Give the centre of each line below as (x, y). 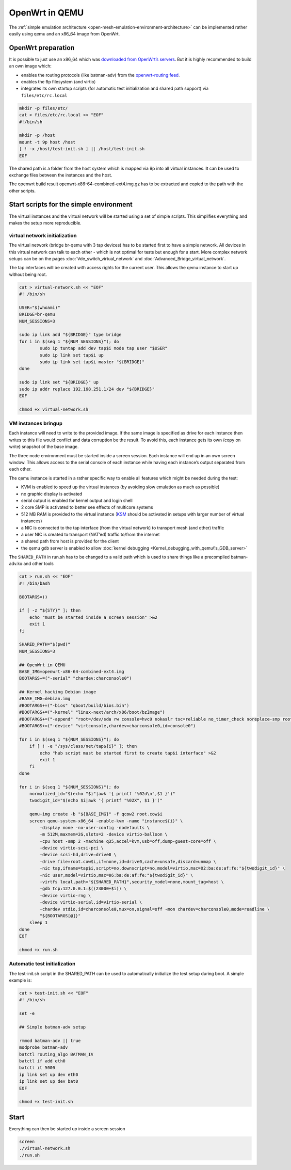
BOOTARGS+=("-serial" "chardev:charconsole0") (75, 678)
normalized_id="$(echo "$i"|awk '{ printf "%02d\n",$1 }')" (102, 793)
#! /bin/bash (35, 583)
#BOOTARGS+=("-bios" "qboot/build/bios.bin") (74, 705)
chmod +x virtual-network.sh (54, 409)
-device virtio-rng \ (65, 895)
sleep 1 (39, 923)
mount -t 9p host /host (48, 142)
